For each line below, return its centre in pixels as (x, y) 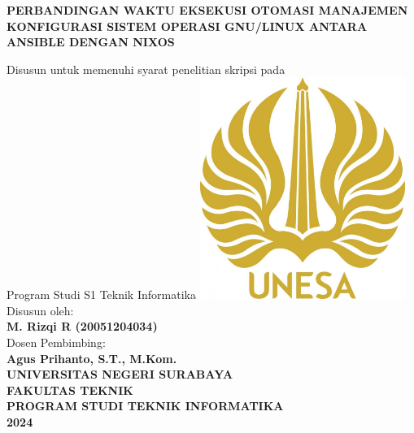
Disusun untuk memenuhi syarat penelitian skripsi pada (146, 69)
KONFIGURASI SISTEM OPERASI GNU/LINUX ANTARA (187, 26)
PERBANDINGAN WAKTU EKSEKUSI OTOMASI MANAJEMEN (207, 10)
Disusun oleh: (40, 310)
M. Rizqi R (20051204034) (82, 326)
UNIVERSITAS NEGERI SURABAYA (120, 374)
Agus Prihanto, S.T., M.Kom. (92, 358)
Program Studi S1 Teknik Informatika (101, 294)
